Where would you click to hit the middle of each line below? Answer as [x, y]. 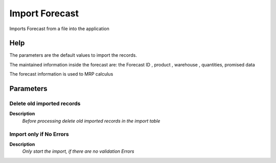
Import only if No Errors [39, 134]
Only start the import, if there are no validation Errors [78, 151]
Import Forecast [44, 13]
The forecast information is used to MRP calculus [61, 74]
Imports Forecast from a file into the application [59, 29]
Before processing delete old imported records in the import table [91, 121]
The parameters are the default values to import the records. [73, 55]
